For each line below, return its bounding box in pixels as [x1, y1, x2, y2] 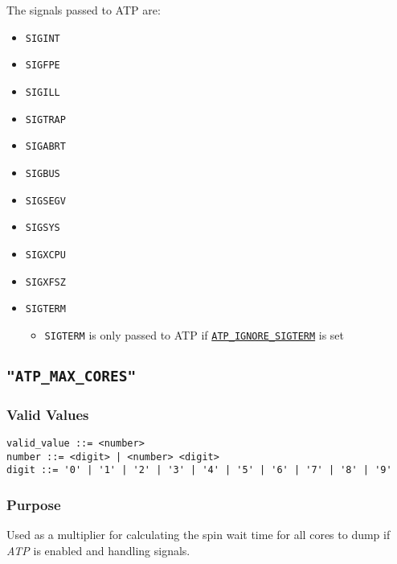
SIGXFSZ [25, 276, 66, 288]
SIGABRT [25, 141, 66, 153]
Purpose [6, 494, 61, 514]
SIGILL [25, 86, 60, 98]
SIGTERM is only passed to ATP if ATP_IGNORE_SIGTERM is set [44, 326, 345, 343]
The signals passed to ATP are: [6, 2, 161, 18]
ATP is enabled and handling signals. [6, 541, 190, 558]
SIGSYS [25, 222, 60, 234]
